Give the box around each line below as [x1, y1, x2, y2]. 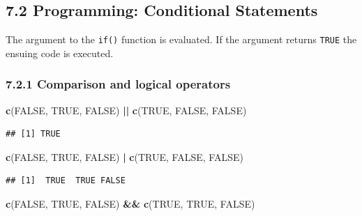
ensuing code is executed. [6, 45, 114, 60]
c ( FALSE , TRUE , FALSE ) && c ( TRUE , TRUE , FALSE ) [6, 196, 255, 211]
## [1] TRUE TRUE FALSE [6, 176, 126, 186]
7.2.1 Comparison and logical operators [6, 75, 231, 93]
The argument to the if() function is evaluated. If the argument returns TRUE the [6, 32, 357, 47]
